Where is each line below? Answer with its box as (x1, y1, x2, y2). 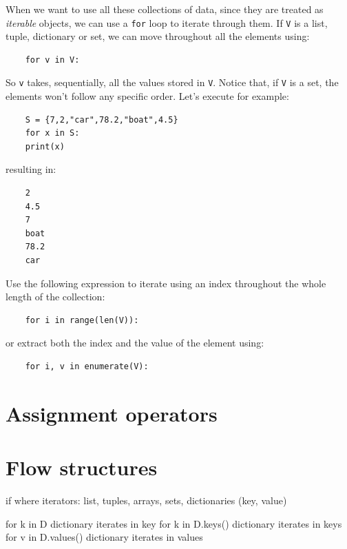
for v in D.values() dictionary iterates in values (6, 530, 203, 544)
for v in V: (25, 54, 80, 65)
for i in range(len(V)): (25, 315, 139, 325)
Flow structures (6, 453, 158, 481)
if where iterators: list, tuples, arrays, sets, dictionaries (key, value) (6, 493, 287, 508)
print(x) (25, 141, 65, 152)
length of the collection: (6, 289, 105, 304)
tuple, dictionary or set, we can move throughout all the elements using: (6, 29, 310, 43)
